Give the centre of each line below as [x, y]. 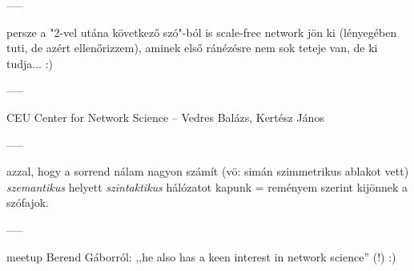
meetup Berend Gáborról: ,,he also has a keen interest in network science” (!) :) [201, 256]
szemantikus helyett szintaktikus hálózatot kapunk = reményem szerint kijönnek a [207, 186]
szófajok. [28, 202]
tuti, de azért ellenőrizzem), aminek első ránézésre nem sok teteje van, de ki [192, 48]
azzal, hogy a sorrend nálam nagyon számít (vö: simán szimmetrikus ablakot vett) [208, 171]
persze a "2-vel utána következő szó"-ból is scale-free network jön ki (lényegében [202, 32]
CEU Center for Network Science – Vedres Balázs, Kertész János [165, 117]
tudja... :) [30, 63]
